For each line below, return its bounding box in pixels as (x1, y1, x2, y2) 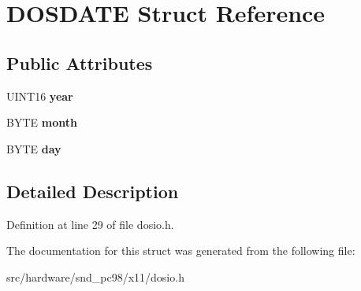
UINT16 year (6, 87, 73, 104)
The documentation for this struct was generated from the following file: (6, 242, 355, 259)
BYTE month (6, 114, 77, 131)
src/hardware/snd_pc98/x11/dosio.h (6, 268, 184, 285)
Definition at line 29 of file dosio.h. (6, 215, 174, 232)
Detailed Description (6, 179, 179, 203)
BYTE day (6, 140, 61, 157)
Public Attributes (6, 50, 153, 75)
